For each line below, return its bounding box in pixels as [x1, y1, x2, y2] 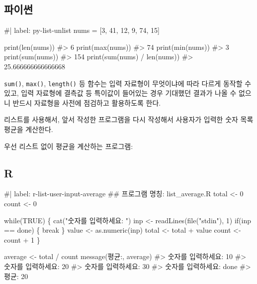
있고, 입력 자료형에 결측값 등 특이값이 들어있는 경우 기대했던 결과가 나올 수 [4, 88, 237, 98]
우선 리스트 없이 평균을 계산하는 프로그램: [4, 141, 133, 151]
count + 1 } [4, 234, 40, 245]
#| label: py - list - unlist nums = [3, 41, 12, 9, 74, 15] [4, 25, 160, 35]
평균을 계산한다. [4, 124, 53, 135]
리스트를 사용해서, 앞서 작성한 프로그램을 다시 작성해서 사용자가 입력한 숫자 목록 [4, 114, 254, 125]
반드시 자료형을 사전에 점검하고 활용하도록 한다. [12, 97, 161, 108]
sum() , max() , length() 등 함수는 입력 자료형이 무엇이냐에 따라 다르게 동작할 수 [4, 78, 252, 88]
